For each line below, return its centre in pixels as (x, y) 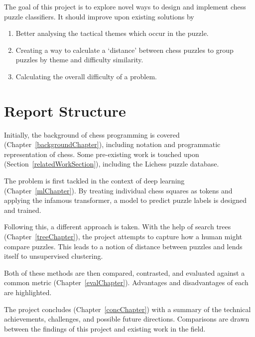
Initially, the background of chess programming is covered (92, 134)
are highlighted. (28, 292)
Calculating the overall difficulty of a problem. (86, 76)
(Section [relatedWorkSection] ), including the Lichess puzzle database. (112, 164)
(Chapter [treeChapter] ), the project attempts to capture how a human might (123, 237)
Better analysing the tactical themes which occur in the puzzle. (112, 33)
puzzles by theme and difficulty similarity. (79, 60)
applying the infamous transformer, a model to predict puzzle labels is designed (126, 200)
